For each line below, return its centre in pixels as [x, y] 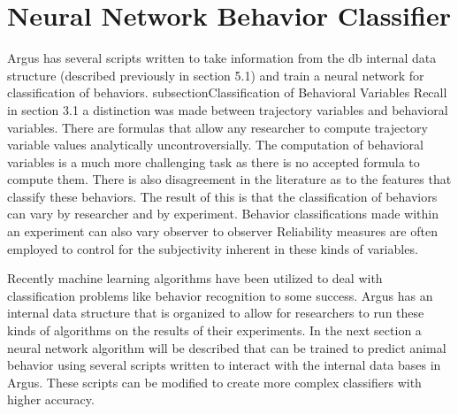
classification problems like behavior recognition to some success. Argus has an [220, 295]
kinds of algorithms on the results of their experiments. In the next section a [214, 330]
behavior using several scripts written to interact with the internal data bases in [224, 365]
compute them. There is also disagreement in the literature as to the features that [229, 179]
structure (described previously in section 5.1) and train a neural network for [216, 75]
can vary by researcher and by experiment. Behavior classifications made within [223, 214]
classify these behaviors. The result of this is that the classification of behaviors [222, 196]
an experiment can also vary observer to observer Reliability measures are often [222, 231]
